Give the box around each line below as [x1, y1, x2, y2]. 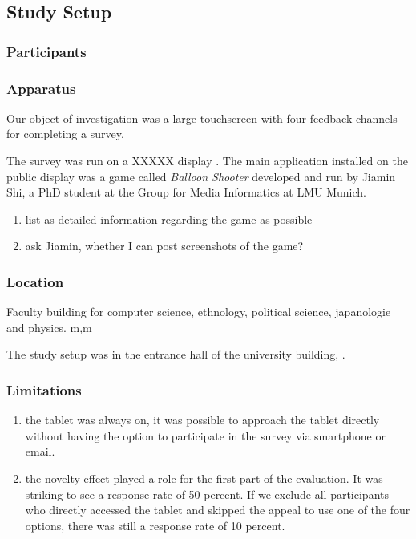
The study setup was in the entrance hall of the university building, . [6, 346, 345, 363]
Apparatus [6, 78, 76, 98]
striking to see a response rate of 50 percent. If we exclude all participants [25, 485, 390, 502]
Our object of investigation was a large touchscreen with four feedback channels [6, 109, 398, 126]
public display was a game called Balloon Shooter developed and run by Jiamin [6, 168, 396, 184]
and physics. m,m [6, 318, 92, 335]
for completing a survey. [6, 125, 124, 142]
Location [6, 271, 64, 291]
